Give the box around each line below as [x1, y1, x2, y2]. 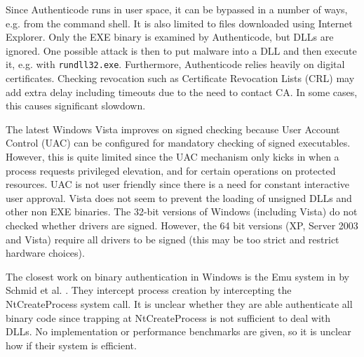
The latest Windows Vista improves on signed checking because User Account [6, 121, 340, 136]
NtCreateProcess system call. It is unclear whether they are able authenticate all [6, 296, 353, 311]
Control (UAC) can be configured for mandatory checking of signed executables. [6, 135, 351, 150]
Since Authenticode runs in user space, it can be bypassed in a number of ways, [6, 2, 348, 16]
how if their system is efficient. [6, 337, 137, 352]
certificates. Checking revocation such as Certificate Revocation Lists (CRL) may [6, 71, 355, 86]
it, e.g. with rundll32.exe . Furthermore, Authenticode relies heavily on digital [6, 57, 345, 72]
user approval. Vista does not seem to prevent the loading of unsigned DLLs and [6, 190, 352, 205]
